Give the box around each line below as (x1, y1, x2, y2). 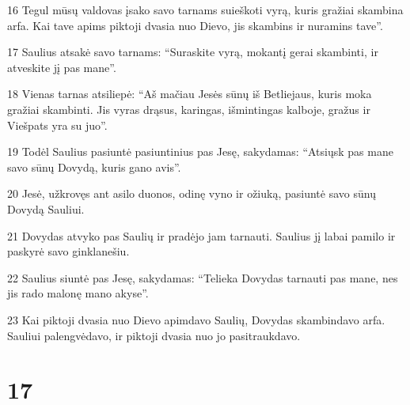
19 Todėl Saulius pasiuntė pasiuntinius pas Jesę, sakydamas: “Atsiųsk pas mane (7, 143, 393, 160)
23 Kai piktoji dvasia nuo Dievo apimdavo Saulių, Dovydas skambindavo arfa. (7, 311, 385, 327)
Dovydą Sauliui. (7, 200, 85, 217)
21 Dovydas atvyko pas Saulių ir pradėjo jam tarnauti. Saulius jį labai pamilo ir (7, 227, 396, 244)
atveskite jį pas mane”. (7, 59, 116, 75)
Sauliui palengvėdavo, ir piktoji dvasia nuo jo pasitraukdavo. (7, 327, 301, 343)
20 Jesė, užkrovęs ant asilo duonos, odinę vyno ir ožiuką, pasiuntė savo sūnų (7, 185, 376, 202)
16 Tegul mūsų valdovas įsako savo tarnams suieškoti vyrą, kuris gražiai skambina (7, 2, 404, 17)
